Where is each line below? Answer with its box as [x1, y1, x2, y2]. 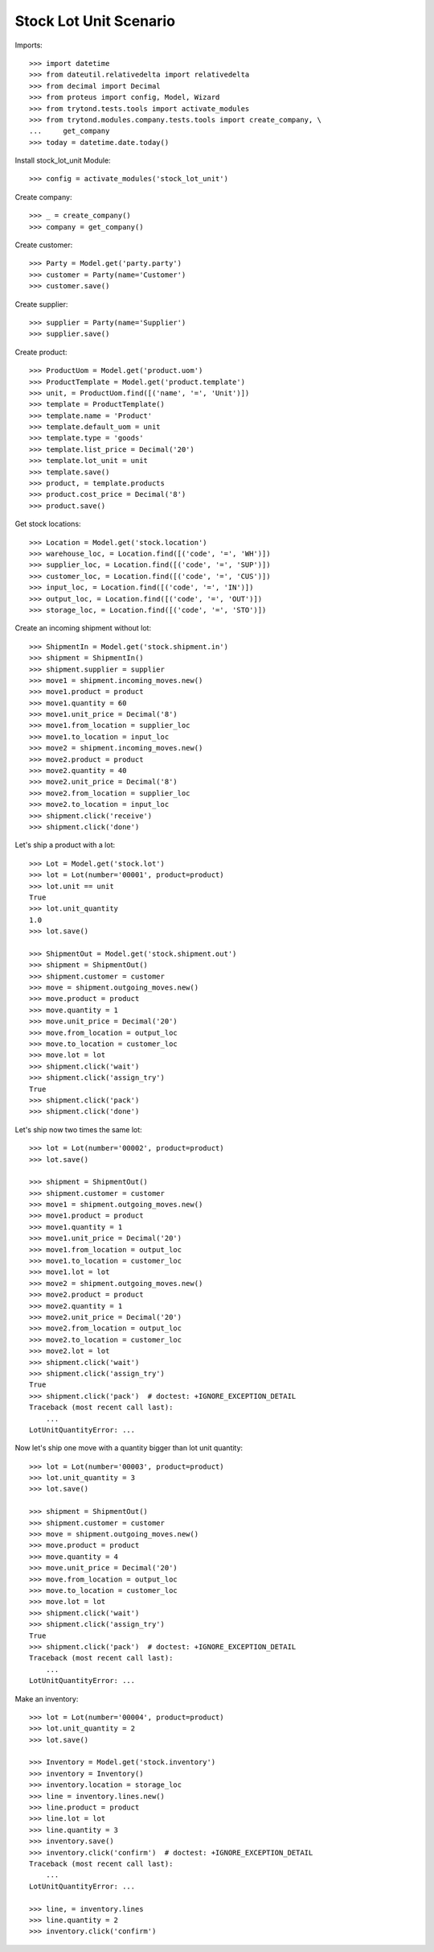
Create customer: [14, 240, 73, 250]
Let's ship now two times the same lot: [14, 1124, 142, 1135]
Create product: [14, 347, 68, 357]
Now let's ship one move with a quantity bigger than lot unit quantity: [14, 1443, 244, 1453]
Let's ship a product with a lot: [14, 840, 116, 850]
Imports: [14, 40, 43, 50]
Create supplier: [14, 299, 68, 309]
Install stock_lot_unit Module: [14, 155, 112, 165]
